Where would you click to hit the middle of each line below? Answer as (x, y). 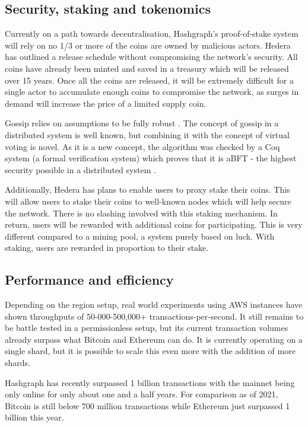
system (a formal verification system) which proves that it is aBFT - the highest (151, 158)
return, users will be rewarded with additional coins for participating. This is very (154, 224)
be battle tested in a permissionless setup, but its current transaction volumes (147, 328)
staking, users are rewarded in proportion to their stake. (107, 248)
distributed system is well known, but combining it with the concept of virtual (147, 134)
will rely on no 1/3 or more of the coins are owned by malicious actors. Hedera (148, 45)
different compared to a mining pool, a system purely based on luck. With (140, 236)
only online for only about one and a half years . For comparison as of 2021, (142, 394)
